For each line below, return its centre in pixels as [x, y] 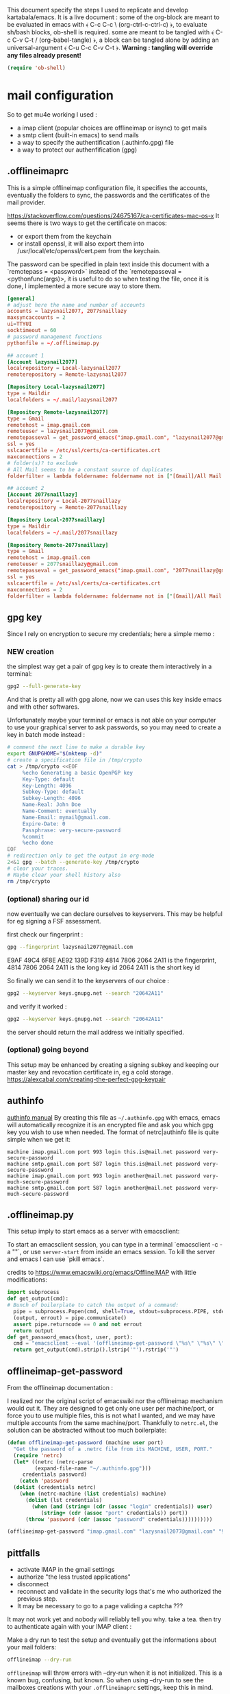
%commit [33, 836]
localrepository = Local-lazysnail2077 [64, 368]
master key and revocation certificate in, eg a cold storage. [90, 1072]
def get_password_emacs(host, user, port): [70, 1337]
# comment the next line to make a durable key [76, 747]
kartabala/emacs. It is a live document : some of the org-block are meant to [114, 17]
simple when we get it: [39, 1139]
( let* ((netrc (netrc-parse [53, 1462]
